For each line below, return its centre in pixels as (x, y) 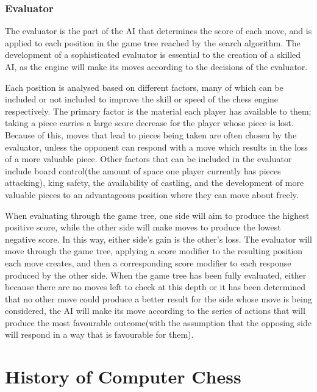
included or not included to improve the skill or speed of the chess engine (142, 99)
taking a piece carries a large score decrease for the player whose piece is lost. (149, 123)
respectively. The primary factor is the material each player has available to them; (158, 111)
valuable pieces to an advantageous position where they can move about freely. (152, 194)
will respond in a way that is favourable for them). (99, 334)
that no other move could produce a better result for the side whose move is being (158, 298)
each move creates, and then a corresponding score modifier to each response (148, 262)
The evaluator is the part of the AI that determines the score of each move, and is (158, 31)
